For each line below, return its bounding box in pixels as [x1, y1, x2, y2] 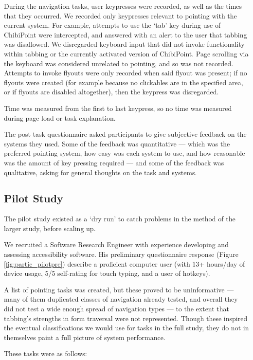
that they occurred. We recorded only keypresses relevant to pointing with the [4, 10, 237, 20]
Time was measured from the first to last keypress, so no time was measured [4, 103, 232, 113]
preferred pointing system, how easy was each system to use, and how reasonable [4, 148, 245, 158]
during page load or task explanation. [4, 112, 116, 123]
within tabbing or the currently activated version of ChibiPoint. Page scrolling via [4, 48, 249, 58]
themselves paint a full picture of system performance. [4, 332, 165, 342]
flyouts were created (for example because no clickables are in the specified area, [4, 77, 243, 87]
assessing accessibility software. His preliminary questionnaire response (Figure [4, 249, 238, 259]
